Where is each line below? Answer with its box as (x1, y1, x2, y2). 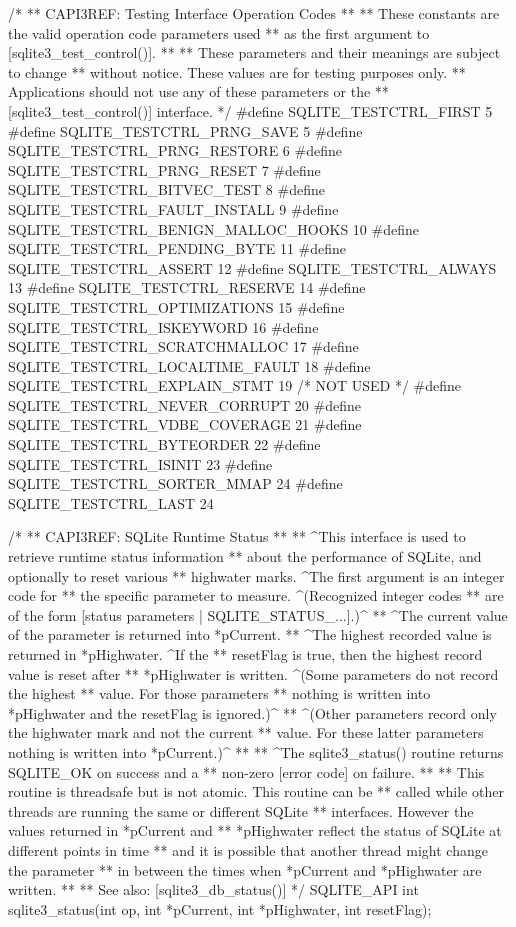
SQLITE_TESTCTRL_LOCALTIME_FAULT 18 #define (8, 355, 371, 376)
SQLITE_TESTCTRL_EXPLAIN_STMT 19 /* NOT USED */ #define (8, 375, 462, 396)
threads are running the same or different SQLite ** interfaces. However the (8, 800, 474, 821)
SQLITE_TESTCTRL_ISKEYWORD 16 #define (8, 316, 319, 337)
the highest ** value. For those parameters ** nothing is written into (8, 683, 431, 704)
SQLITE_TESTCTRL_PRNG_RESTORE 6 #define (8, 140, 342, 161)
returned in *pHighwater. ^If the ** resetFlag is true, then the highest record (8, 644, 483, 664)
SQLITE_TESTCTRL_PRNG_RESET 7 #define (8, 159, 321, 180)
